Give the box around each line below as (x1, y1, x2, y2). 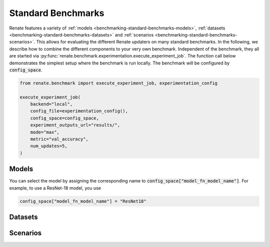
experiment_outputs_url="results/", (30, 122, 120, 128)
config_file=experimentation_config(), (30, 108, 128, 114)
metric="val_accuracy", (30, 136, 88, 142)
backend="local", (30, 101, 73, 107)
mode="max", (30, 129, 60, 135)
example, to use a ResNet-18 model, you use (9, 185, 101, 191)
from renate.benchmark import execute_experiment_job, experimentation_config (19, 80, 217, 86)
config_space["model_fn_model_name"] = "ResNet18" (19, 198, 147, 204)
